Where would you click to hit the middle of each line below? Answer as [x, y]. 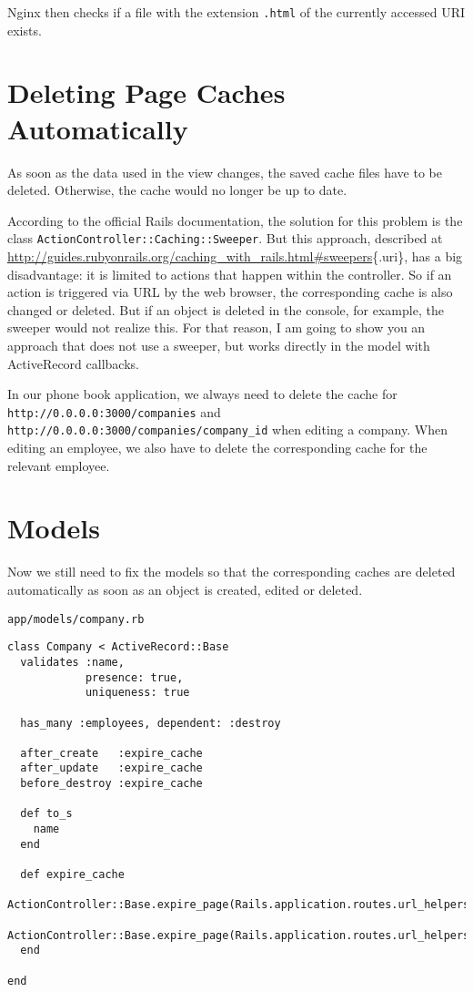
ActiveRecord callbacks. [73, 363]
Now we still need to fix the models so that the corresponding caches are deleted [231, 572]
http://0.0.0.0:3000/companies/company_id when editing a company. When [227, 430]
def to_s [46, 814]
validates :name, [72, 662]
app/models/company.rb [76, 619]
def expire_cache [72, 875]
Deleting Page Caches [146, 92]
